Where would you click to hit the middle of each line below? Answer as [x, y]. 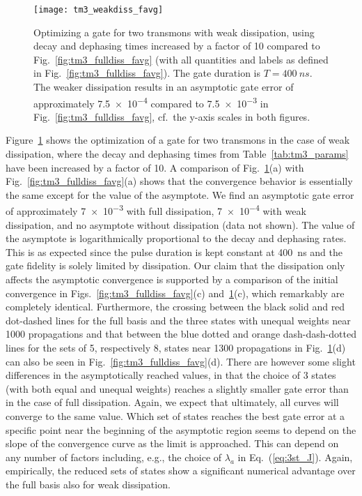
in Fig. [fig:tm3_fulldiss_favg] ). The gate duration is [147, 73]
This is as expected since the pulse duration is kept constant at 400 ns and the [174, 251]
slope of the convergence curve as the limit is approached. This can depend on [172, 443]
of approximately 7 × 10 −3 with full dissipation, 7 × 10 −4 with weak [156, 210]
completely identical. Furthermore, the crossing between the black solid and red [175, 307]
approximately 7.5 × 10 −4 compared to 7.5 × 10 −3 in [151, 102]
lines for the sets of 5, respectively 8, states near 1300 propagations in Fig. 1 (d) [176, 348]
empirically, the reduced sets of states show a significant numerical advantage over [181, 471]
